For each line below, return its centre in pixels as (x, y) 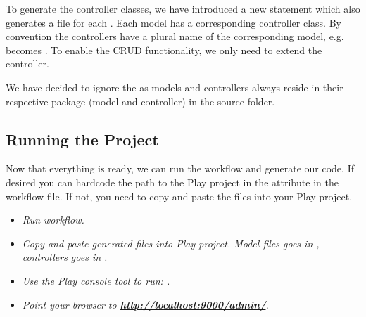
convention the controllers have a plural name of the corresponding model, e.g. (175, 36)
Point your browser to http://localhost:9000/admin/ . (145, 304)
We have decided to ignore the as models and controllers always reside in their (175, 87)
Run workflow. (53, 220)
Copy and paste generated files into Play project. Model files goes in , (171, 243)
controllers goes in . (65, 257)
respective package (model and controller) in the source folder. (140, 101)
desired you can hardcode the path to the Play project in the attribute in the (172, 182)
